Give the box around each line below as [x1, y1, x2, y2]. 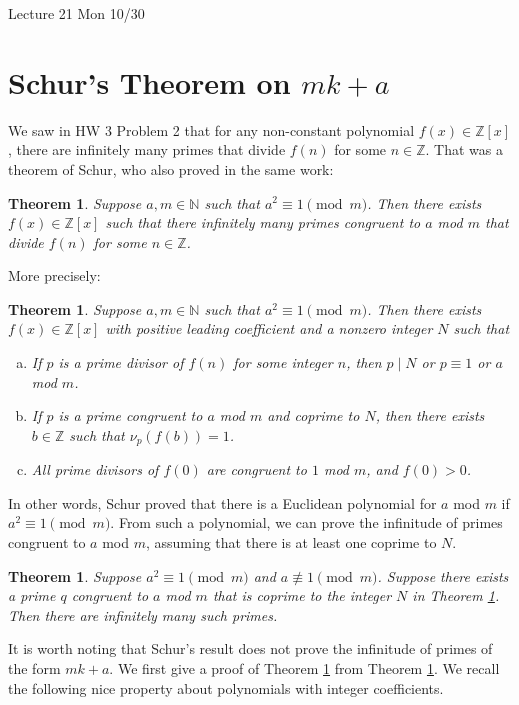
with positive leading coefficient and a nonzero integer [105, 318, 433, 339]
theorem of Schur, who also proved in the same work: [8, 158, 334, 179]
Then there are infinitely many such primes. [8, 604, 278, 625]
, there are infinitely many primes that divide [8, 139, 286, 160]
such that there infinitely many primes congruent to [105, 212, 421, 233]
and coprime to [267, 405, 360, 426]
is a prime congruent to [58, 405, 203, 426]
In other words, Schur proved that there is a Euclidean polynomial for [8, 492, 437, 513]
